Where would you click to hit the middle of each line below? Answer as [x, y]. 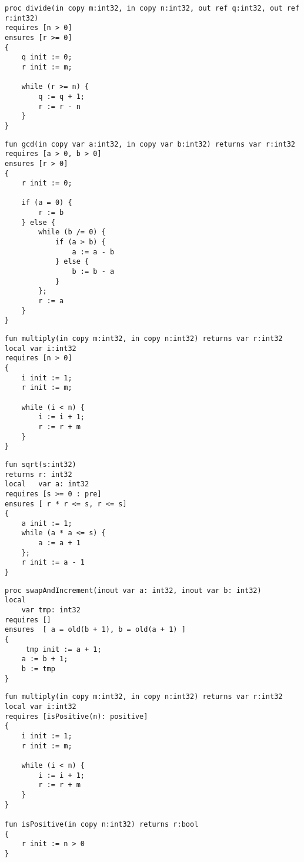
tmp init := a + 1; [64, 649]
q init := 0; [47, 57]
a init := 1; [47, 523]
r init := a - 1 [53, 563]
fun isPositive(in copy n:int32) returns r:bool [102, 824]
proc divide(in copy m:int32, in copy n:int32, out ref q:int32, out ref [152, 8]
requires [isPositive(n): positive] [76, 716]
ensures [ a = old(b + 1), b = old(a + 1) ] [95, 630]
